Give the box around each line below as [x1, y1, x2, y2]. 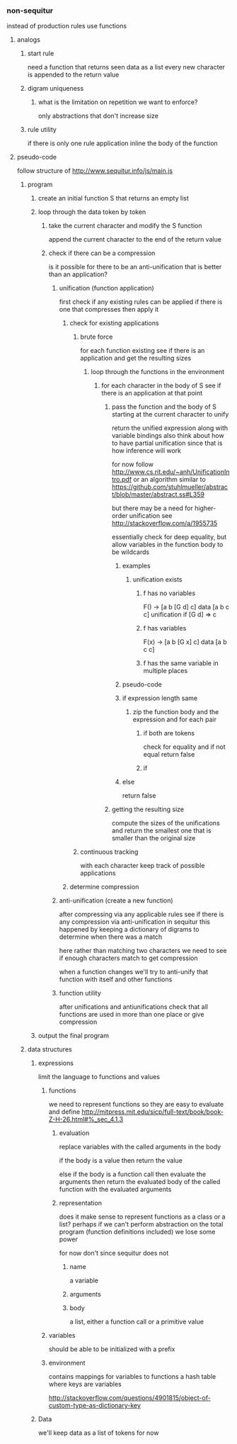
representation [59, 1199, 102, 1207]
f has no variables [143, 589, 196, 597]
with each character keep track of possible [80, 862, 205, 870]
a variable [69, 1276, 99, 1285]
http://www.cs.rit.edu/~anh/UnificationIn [111, 468, 230, 476]
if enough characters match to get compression [59, 954, 198, 962]
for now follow [111, 460, 154, 469]
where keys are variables [48, 1380, 122, 1389]
